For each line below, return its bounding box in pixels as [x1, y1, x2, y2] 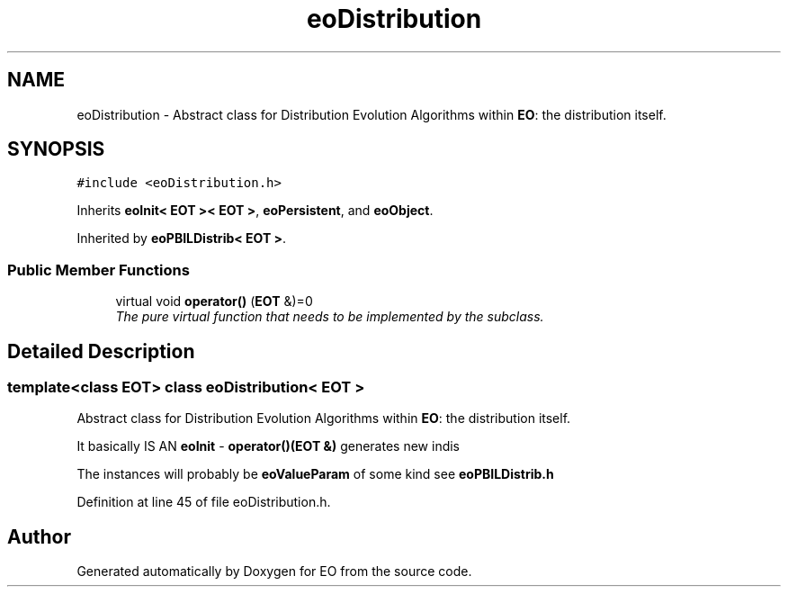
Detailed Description [7, 339, 195, 363]
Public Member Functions [7, 260, 190, 279]
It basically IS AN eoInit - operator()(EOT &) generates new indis [76, 438, 461, 454]
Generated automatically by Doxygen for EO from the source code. [76, 563, 472, 580]
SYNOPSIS [7, 138, 105, 161]
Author [7, 525, 71, 548]
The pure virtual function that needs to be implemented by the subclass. [115, 309, 544, 325]
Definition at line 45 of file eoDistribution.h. [76, 494, 331, 510]
